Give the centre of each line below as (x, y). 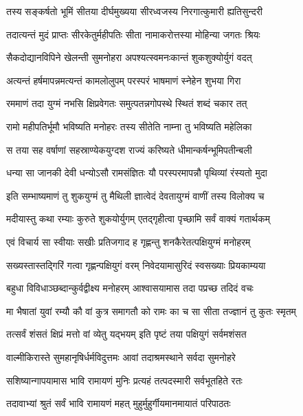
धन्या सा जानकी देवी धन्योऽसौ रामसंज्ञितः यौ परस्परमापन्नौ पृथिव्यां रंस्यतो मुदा (137, 173)
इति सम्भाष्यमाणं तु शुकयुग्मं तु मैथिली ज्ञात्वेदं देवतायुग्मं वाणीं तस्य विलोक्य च (135, 195)
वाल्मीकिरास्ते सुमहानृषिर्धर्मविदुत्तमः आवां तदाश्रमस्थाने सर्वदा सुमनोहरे (121, 357)
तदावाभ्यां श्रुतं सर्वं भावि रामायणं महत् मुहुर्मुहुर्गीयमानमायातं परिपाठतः (119, 403)
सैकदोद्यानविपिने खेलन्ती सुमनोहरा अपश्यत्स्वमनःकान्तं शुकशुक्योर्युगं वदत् (129, 57)
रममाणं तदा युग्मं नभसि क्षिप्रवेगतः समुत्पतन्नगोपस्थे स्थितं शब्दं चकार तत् (127, 103)
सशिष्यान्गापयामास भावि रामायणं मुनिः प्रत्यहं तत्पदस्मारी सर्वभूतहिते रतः (124, 380)
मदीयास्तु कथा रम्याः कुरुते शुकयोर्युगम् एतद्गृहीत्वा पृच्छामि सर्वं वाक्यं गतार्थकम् (138, 219)
